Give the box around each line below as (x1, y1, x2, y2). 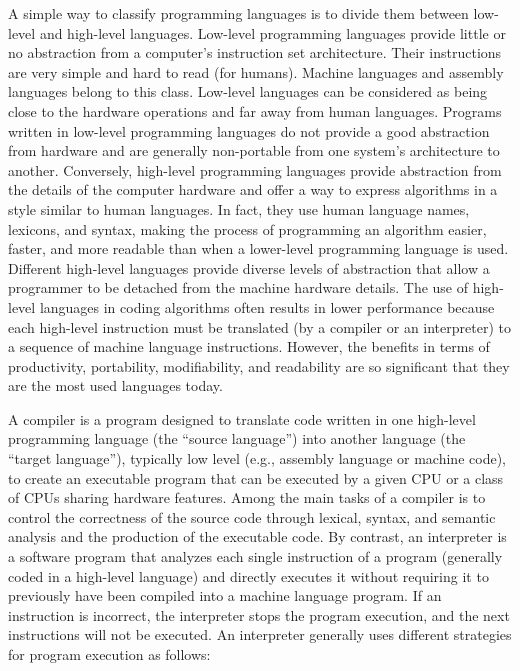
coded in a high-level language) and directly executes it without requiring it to (8, 565, 489, 586)
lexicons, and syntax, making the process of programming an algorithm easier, (8, 218, 487, 239)
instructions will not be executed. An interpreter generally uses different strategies (8, 624, 512, 645)
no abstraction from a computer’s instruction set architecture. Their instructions (8, 42, 502, 63)
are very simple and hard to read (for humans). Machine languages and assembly (8, 61, 504, 82)
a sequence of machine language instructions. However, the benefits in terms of (8, 336, 490, 357)
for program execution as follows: (8, 644, 211, 664)
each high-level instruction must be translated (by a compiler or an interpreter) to (8, 316, 511, 337)
